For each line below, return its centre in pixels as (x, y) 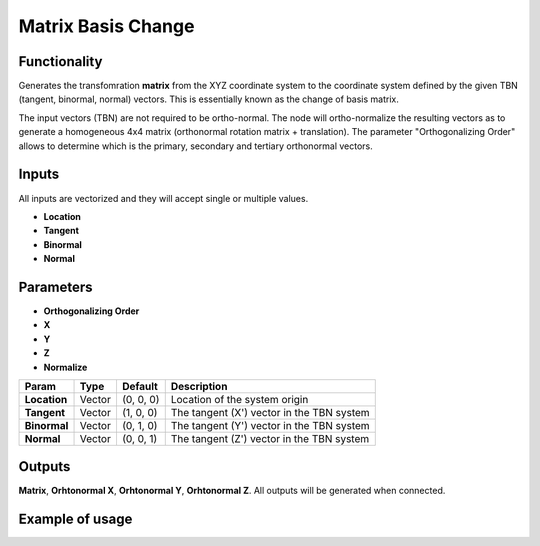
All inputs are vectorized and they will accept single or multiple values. (163, 198)
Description (199, 386)
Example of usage (75, 519)
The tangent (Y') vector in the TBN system (270, 425)
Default (140, 386)
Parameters (55, 286)
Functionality (60, 61)
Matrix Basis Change (106, 26)
